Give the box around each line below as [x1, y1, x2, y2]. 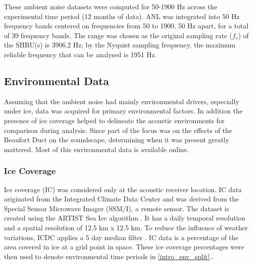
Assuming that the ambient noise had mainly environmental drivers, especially [4, 96, 239, 106]
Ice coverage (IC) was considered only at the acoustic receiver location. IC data [4, 184, 242, 194]
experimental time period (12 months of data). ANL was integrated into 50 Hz [4, 11, 240, 21]
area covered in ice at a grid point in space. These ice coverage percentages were [4, 242, 244, 252]
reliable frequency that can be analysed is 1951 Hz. [4, 49, 157, 59]
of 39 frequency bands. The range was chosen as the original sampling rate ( [4, 30, 232, 40]
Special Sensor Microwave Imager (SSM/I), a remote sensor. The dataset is [4, 203, 230, 213]
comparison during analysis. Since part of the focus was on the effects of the [4, 125, 232, 135]
